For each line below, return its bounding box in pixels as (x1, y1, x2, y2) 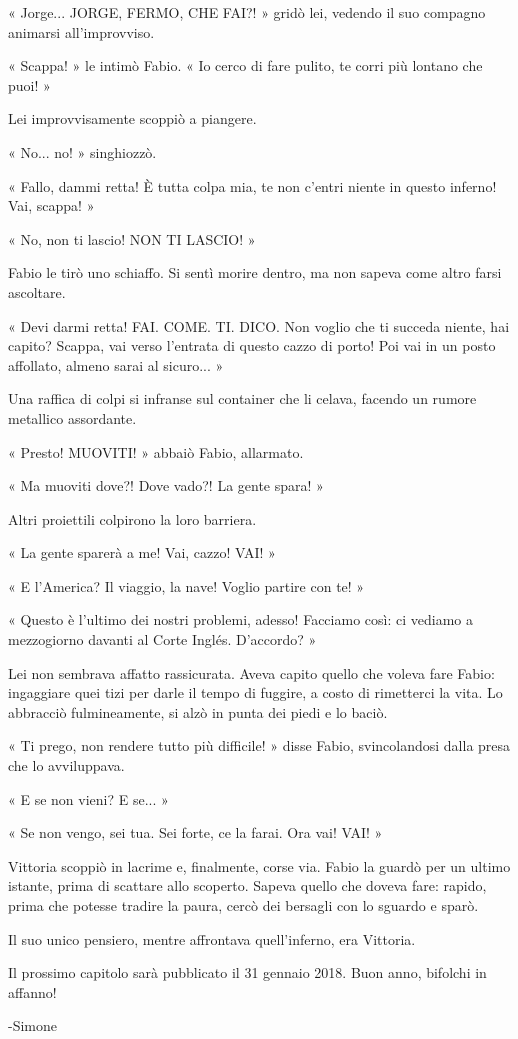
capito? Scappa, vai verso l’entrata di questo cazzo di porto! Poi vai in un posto (8, 335, 496, 356)
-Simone (8, 1015, 57, 1036)
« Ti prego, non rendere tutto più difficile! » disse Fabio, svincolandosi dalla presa (8, 735, 511, 756)
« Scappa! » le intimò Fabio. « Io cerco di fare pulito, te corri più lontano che (8, 55, 483, 76)
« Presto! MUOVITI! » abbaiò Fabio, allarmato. (8, 441, 304, 462)
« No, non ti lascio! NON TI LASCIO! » (8, 228, 256, 249)
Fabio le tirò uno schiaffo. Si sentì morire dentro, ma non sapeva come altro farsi (8, 262, 502, 283)
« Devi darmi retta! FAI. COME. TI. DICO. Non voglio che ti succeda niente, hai (8, 315, 510, 336)
